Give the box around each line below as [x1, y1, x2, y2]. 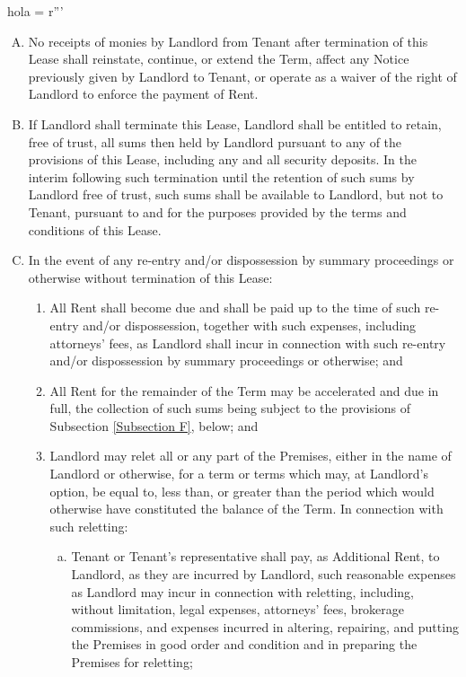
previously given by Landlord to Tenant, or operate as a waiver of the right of [28, 66, 457, 85]
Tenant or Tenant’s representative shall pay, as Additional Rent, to [71, 547, 440, 566]
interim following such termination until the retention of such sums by [28, 167, 415, 186]
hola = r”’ [7, 2, 64, 20]
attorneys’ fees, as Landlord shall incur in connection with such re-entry [49, 333, 446, 352]
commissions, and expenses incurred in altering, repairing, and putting [71, 617, 459, 636]
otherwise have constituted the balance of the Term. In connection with [49, 499, 444, 518]
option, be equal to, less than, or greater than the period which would [49, 481, 435, 500]
